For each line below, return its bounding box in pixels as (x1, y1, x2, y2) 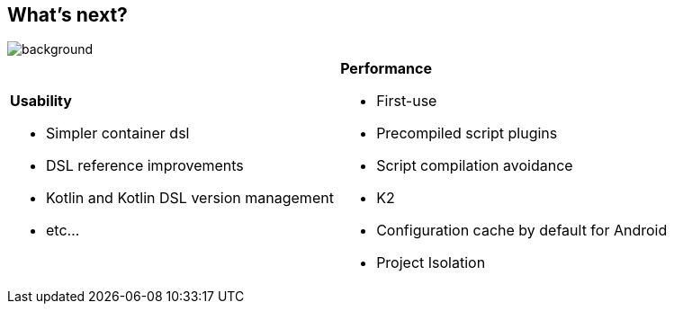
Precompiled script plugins (376, 124, 558, 143)
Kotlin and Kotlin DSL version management (46, 189, 334, 208)
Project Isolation (376, 253, 486, 272)
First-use (376, 92, 437, 111)
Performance (340, 59, 432, 78)
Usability (10, 92, 72, 111)
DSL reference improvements (46, 156, 244, 175)
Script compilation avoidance (376, 156, 573, 175)
